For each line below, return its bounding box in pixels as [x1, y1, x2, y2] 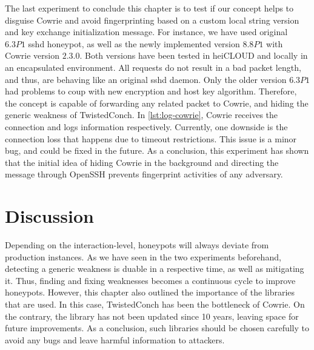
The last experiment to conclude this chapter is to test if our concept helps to [5, 2, 294, 14]
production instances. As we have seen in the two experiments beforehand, [5, 250, 281, 263]
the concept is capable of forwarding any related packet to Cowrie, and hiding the [5, 96, 309, 109]
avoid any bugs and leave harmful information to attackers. [5, 333, 225, 346]
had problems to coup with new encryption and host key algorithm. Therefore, [5, 85, 297, 97]
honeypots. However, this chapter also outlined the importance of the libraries [5, 286, 295, 299]
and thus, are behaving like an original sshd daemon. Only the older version [5, 73, 287, 85]
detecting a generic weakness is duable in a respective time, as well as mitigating [5, 262, 304, 275]
